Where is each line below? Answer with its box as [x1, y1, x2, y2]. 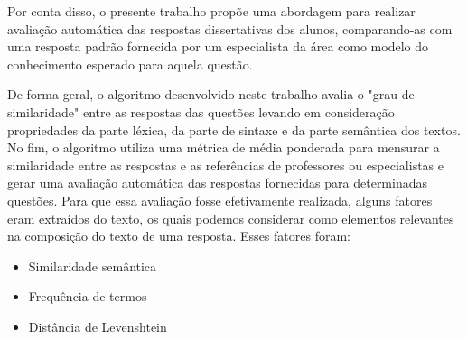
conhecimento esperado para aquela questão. [7, 54, 253, 73]
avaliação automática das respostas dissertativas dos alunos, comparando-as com [7, 19, 453, 38]
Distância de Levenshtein [28, 316, 167, 335]
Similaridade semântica [28, 256, 157, 275]
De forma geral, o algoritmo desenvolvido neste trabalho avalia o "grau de [7, 85, 415, 104]
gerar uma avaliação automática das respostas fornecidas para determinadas [7, 173, 428, 192]
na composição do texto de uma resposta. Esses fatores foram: [7, 226, 350, 245]
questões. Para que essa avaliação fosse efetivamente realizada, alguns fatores [7, 190, 433, 209]
